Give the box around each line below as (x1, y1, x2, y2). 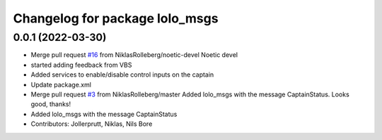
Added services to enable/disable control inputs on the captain (30, 70, 214, 79)
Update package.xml (30, 80, 92, 89)
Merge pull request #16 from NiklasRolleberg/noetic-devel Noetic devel (30, 51, 238, 59)
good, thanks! (30, 100, 71, 108)
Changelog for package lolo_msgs (13, 11, 219, 26)
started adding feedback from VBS (30, 61, 132, 69)
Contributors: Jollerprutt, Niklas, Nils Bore (30, 120, 153, 128)
